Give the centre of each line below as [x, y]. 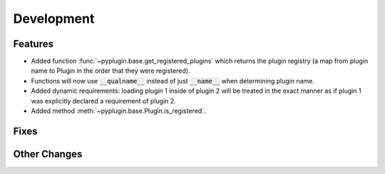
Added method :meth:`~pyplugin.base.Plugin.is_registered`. [118, 111]
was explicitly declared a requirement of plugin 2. [103, 101]
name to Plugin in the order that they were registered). [111, 71]
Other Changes [48, 154]
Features [33, 44]
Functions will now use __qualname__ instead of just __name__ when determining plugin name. [173, 81]
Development [54, 19]
